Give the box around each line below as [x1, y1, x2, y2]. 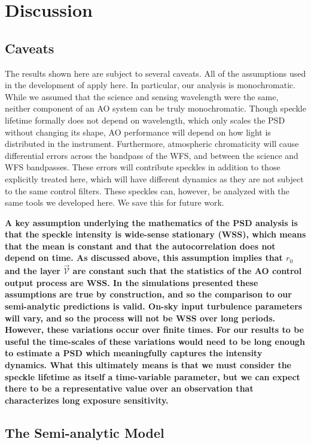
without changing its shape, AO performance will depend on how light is [5, 125, 271, 138]
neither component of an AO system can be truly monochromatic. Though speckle [5, 102, 306, 115]
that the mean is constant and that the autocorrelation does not [5, 239, 276, 252]
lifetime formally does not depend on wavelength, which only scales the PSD [5, 113, 285, 126]
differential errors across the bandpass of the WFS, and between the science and [5, 149, 298, 161]
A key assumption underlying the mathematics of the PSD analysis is [5, 216, 298, 228]
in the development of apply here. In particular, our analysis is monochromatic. [5, 79, 296, 91]
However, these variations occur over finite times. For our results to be [5, 323, 304, 336]
